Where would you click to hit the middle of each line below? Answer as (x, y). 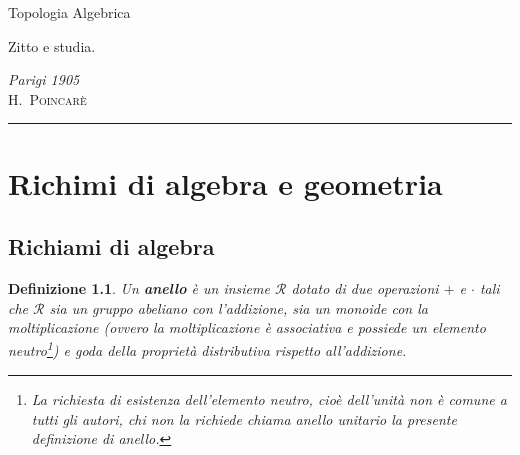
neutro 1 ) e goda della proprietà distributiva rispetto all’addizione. (207, 349)
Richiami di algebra (111, 246)
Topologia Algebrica (69, 12)
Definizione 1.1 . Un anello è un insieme (139, 287)
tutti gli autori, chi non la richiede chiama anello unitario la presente (244, 418)
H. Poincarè (47, 98)
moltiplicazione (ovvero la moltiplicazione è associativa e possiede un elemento (247, 327)
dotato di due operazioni (365, 287)
